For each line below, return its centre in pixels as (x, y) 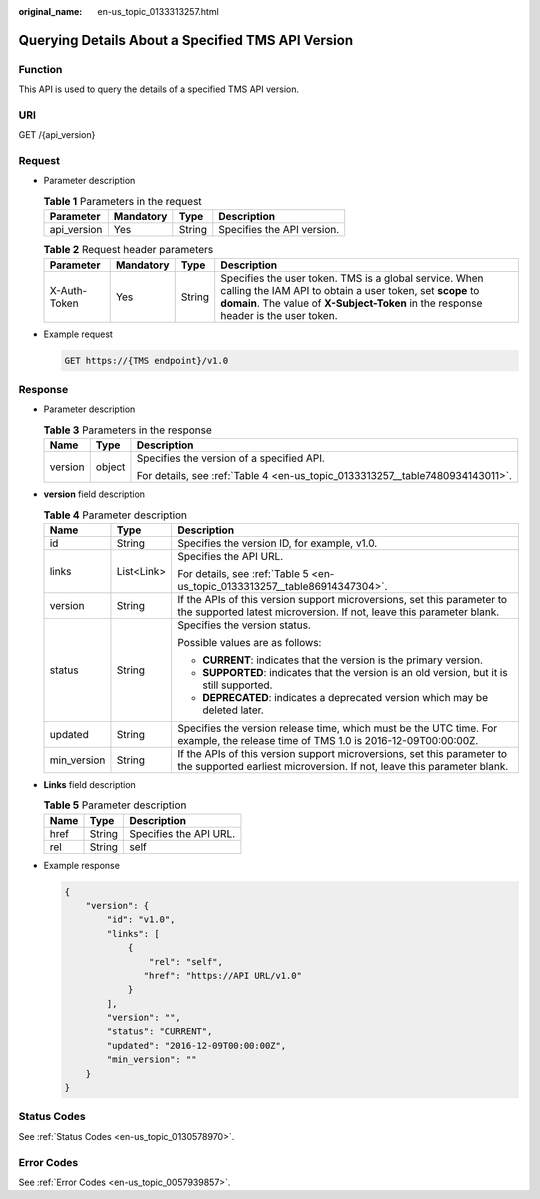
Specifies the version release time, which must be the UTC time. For (337, 728)
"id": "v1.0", (141, 919)
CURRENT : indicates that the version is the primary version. (342, 660)
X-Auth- (68, 290)
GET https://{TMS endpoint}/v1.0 (146, 360)
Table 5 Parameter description (115, 805)
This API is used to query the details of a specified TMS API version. (159, 89)
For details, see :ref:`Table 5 (242, 573)
